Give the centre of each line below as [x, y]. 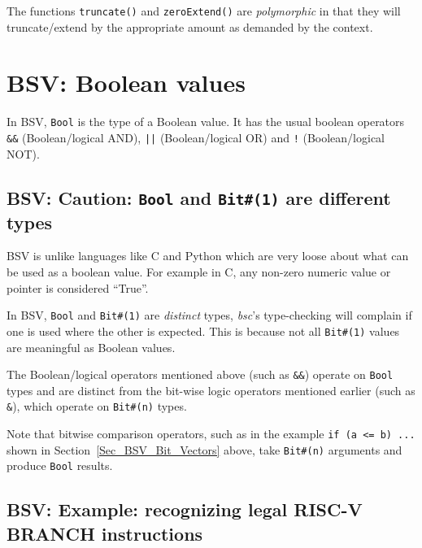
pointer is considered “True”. [78, 287]
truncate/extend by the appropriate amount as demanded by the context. [190, 26]
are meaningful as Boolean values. [91, 347]
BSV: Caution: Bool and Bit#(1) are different [199, 197]
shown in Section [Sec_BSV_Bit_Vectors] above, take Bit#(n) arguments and [204, 449]
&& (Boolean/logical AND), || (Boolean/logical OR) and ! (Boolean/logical [196, 138]
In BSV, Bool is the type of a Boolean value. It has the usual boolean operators [206, 122]
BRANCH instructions [105, 533]
